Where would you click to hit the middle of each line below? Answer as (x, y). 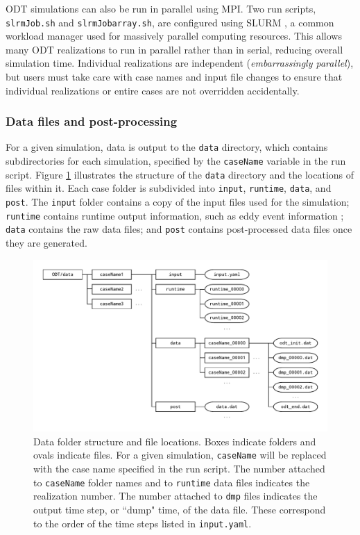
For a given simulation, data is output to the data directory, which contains (167, 147)
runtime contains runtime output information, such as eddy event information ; (175, 215)
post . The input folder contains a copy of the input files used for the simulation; (178, 202)
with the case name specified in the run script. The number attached (179, 469)
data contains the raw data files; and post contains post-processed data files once (179, 229)
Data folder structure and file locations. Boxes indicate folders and (175, 441)
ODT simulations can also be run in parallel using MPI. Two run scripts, (161, 8)
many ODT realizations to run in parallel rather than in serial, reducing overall (174, 49)
